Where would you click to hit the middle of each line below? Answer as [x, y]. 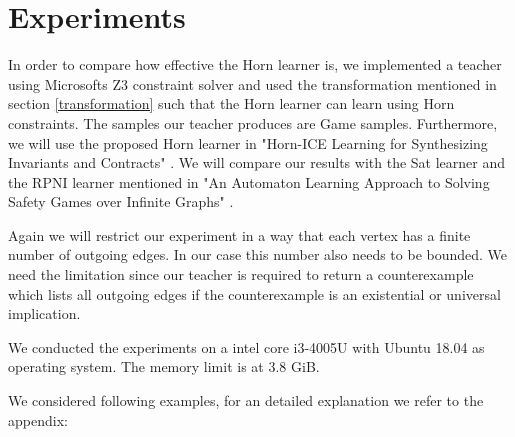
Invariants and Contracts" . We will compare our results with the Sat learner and [256, 162]
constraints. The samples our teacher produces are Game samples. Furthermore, [253, 122]
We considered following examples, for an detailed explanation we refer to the [246, 400]
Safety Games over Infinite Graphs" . [121, 201]
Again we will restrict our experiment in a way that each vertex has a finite [239, 234]
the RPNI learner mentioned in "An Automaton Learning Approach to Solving [249, 181]
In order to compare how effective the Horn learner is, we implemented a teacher [255, 64]
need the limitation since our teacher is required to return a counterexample [241, 274]
